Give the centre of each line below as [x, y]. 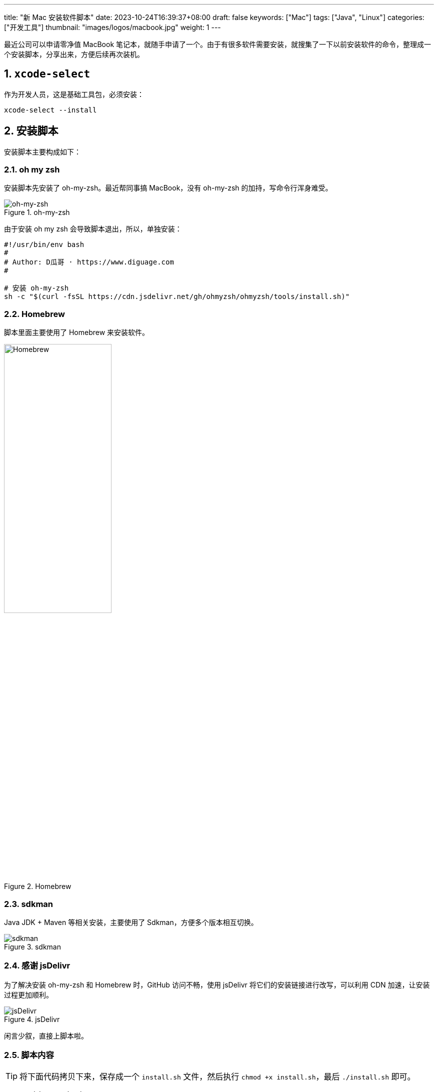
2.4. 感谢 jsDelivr [37, 966]
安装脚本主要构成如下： [42, 151]
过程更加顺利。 [28, 994]
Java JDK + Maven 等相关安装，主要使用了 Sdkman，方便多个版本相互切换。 [131, 922]
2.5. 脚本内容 [29, 1055]
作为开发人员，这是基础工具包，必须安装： [74, 94]
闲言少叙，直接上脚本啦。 [46, 1035]
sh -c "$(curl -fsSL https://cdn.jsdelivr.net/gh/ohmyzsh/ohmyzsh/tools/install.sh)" [177, 297]
